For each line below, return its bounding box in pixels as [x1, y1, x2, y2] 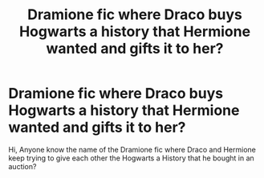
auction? [8, 161, 37, 171]
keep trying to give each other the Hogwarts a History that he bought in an [8, 153, 254, 163]
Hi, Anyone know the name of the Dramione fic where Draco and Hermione [8, 144, 257, 154]
